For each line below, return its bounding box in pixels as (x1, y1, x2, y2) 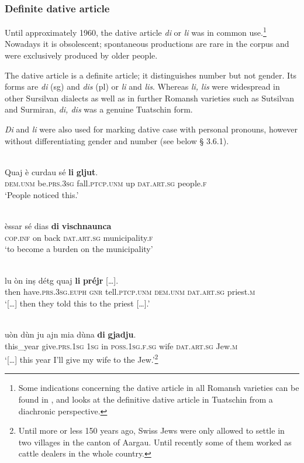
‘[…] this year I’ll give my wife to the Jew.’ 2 (5, 352, 158, 365)
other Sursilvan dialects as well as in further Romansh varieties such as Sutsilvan (5, 91, 294, 104)
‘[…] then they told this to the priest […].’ (5, 297, 150, 309)
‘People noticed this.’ (5, 189, 79, 200)
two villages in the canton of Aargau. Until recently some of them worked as (18, 435, 292, 448)
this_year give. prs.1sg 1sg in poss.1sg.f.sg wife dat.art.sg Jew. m (5, 339, 238, 352)
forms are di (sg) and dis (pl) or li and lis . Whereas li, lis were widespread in (5, 80, 280, 93)
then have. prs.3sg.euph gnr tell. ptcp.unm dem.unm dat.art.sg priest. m (5, 285, 255, 298)
